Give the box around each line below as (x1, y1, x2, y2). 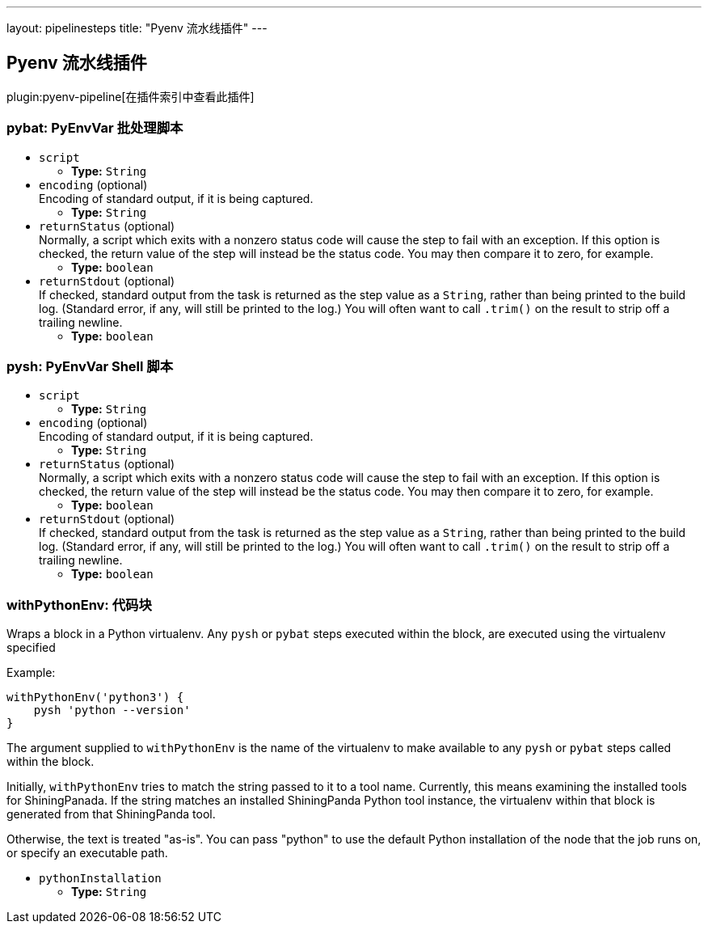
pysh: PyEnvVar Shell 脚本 (6, 357, 174, 374)
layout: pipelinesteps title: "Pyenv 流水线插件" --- (6, 21, 268, 35)
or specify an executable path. (6, 846, 168, 860)
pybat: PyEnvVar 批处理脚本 (6, 120, 183, 137)
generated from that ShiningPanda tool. (6, 807, 216, 822)
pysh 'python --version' (33, 704, 191, 717)
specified (6, 640, 56, 655)
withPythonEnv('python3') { (6, 691, 184, 704)
